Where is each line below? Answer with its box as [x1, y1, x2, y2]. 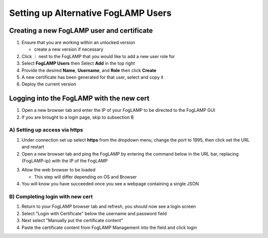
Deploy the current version [21, 81, 76, 87]
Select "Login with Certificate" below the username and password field [21, 210, 167, 216]
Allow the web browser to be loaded [21, 167, 96, 173]
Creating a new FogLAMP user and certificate [9, 26, 153, 35]
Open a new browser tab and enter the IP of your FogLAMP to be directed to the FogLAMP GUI [21, 107, 215, 113]
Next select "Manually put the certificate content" [21, 218, 124, 224]
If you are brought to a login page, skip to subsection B [21, 114, 134, 120]
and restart [21, 144, 44, 150]
